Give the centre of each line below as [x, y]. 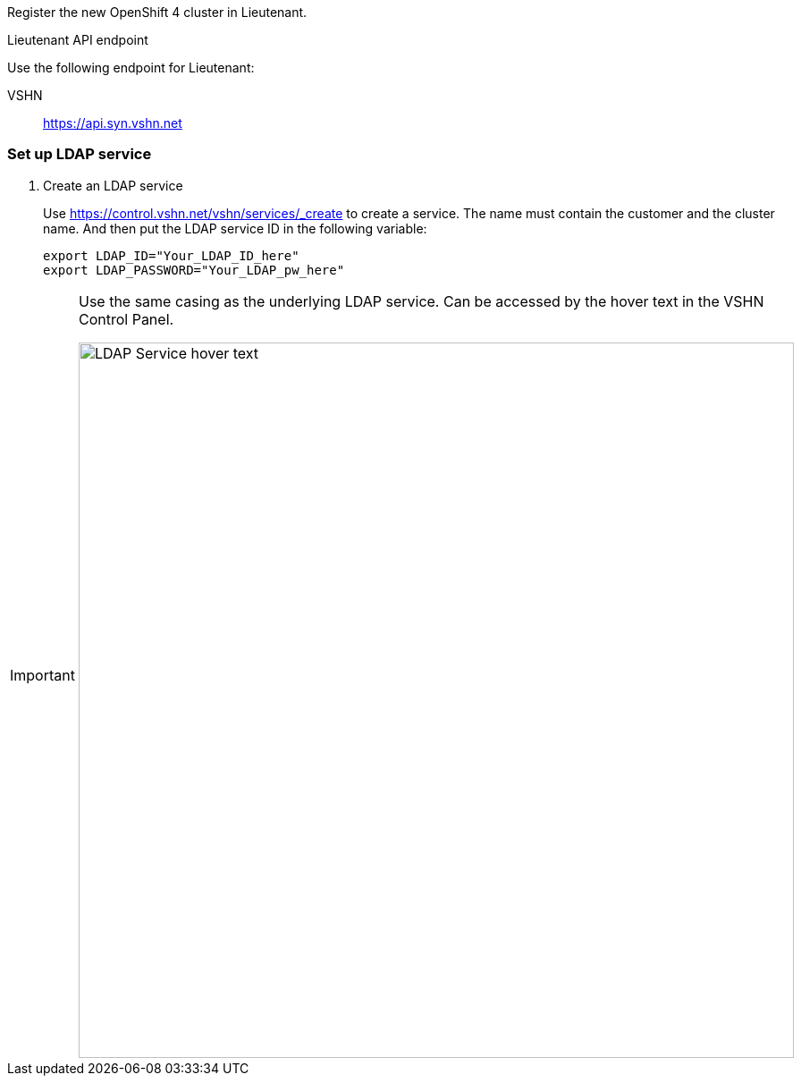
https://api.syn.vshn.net [113, 123]
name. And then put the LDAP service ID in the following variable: [235, 228]
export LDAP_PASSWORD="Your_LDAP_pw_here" [194, 270]
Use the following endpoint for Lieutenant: [131, 68]
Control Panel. [126, 319]
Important [42, 675]
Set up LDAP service [80, 154]
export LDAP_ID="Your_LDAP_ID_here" [171, 255]
